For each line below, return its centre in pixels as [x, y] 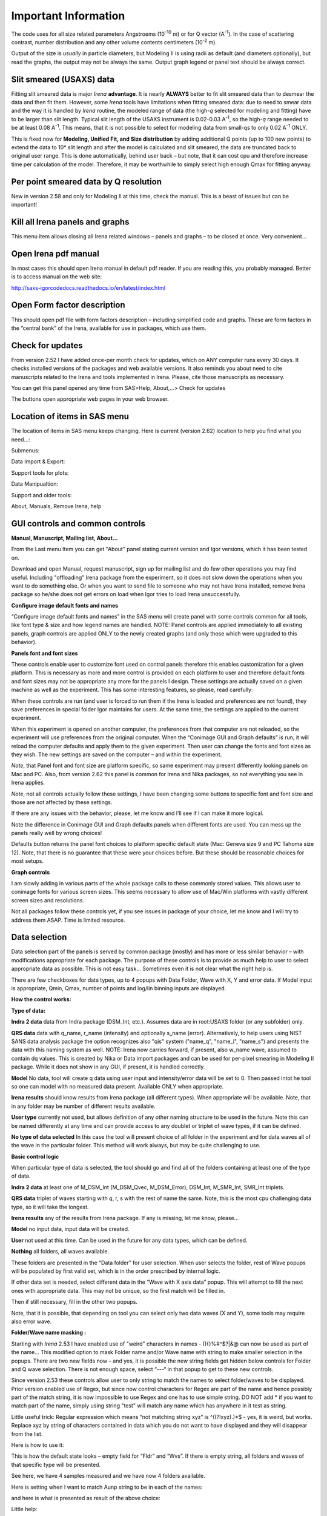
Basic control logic [35, 1156]
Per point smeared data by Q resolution [87, 182]
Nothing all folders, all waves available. [60, 1252]
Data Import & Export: [38, 461]
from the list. [27, 1434]
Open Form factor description [68, 305]
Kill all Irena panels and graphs [70, 222]
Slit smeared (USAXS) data [63, 79]
